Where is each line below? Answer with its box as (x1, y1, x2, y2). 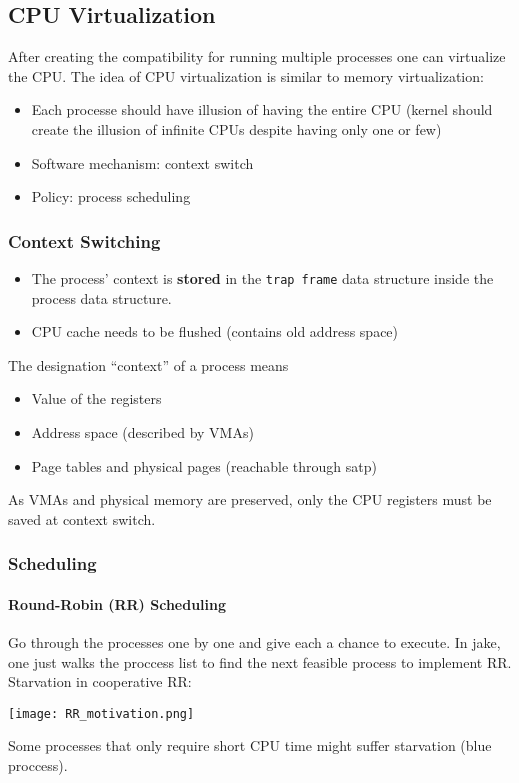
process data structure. (31, 287, 172, 308)
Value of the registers (31, 388, 162, 409)
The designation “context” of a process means (8, 354, 289, 375)
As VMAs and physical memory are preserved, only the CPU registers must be (8, 489, 492, 510)
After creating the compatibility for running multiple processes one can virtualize (8, 46, 506, 67)
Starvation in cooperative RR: (8, 671, 192, 692)
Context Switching (8, 228, 161, 253)
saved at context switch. (8, 508, 156, 529)
